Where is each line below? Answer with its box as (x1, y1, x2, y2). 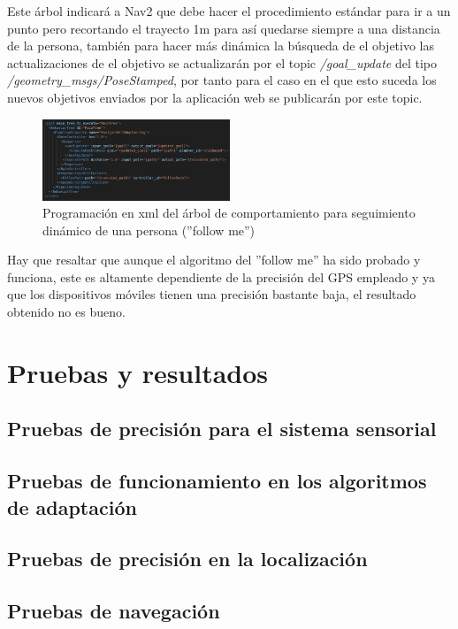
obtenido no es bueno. (7, 303, 126, 321)
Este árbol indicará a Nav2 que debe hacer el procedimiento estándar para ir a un (7, 2, 451, 19)
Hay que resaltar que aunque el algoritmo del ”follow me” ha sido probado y (7, 250, 421, 269)
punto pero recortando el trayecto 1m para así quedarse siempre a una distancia (7, 19, 440, 37)
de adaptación (7, 493, 137, 520)
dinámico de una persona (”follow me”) (42, 220, 256, 239)
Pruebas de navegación (7, 597, 220, 625)
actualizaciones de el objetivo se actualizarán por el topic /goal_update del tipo (7, 53, 437, 72)
